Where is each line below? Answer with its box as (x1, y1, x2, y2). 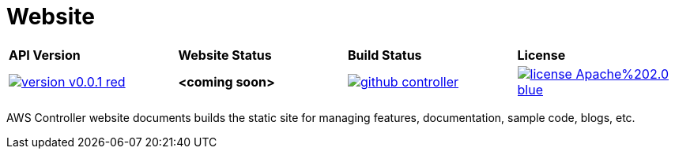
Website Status (178, 46, 272, 63)
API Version (9, 46, 81, 63)
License (517, 46, 566, 63)
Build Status (348, 46, 422, 63)
